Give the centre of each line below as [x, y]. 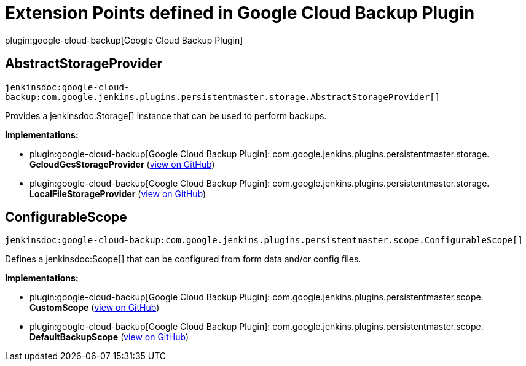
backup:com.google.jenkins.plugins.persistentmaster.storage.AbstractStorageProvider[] [223, 97]
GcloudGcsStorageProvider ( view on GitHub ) [122, 164]
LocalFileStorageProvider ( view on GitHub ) [118, 193]
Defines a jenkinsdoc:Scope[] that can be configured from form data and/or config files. [183, 259]
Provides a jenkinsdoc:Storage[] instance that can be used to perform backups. [166, 115]
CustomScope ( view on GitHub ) [95, 308]
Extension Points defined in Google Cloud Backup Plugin [240, 13]
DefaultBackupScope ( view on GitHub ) [109, 337]
